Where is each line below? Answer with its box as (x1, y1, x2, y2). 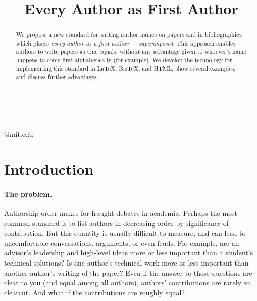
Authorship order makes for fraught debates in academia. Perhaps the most (4, 208, 238, 218)
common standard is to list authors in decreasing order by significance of (4, 217, 229, 228)
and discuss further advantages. (16, 72, 98, 81)
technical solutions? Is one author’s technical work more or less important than (4, 257, 249, 268)
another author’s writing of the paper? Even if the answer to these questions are (4, 267, 252, 278)
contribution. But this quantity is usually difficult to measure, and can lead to (4, 228, 246, 238)
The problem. (4, 188, 53, 199)
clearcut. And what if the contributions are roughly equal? (4, 287, 185, 297)
